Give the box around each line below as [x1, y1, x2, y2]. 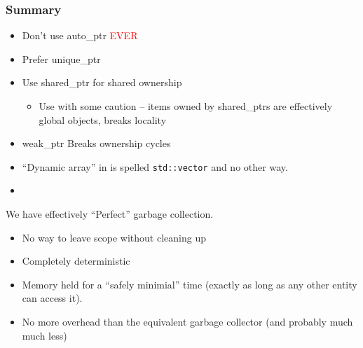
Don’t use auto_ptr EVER [22, 28, 138, 43]
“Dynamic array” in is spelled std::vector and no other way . [22, 159, 288, 174]
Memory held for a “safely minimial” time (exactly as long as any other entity [22, 277, 357, 291]
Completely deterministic [22, 253, 130, 268]
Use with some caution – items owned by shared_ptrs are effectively [39, 99, 333, 113]
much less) [22, 328, 67, 342]
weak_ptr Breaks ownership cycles [22, 136, 171, 151]
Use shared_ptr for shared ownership [22, 75, 182, 90]
